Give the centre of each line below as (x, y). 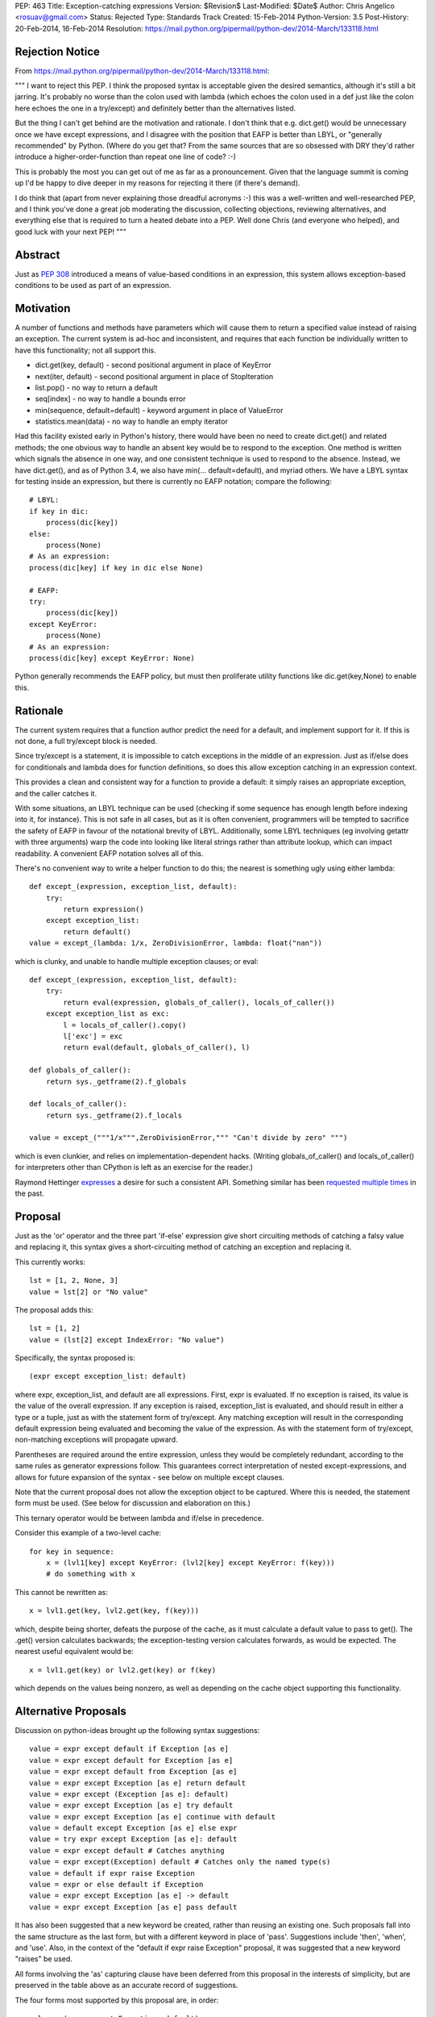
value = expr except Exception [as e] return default (137, 1783)
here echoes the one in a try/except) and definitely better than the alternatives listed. (155, 108)
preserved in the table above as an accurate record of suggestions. (126, 1986)
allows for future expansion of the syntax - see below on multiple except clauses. (150, 1477)
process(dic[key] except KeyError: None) (112, 658)
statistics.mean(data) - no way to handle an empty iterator (132, 422)
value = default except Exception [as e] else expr (133, 1828)
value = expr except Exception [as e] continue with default (152, 1817)
